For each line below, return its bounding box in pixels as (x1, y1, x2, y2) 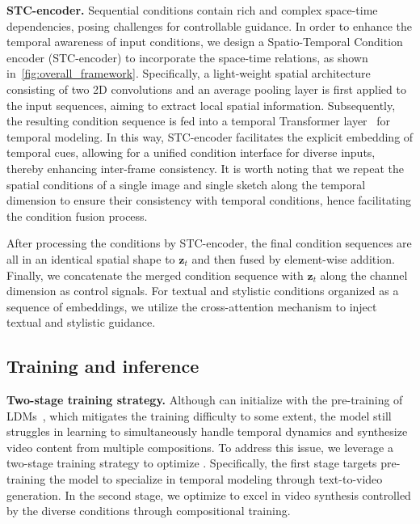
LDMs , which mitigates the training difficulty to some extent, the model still (6, 407, 392, 424)
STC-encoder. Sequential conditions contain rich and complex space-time (6, 2, 378, 18)
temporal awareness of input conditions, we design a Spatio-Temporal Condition (6, 33, 403, 50)
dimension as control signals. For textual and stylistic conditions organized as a (6, 282, 399, 299)
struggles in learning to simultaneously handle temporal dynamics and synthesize (6, 423, 408, 440)
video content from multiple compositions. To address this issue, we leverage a (6, 438, 393, 455)
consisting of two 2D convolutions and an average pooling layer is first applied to (6, 80, 406, 97)
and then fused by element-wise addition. (191, 250, 395, 267)
